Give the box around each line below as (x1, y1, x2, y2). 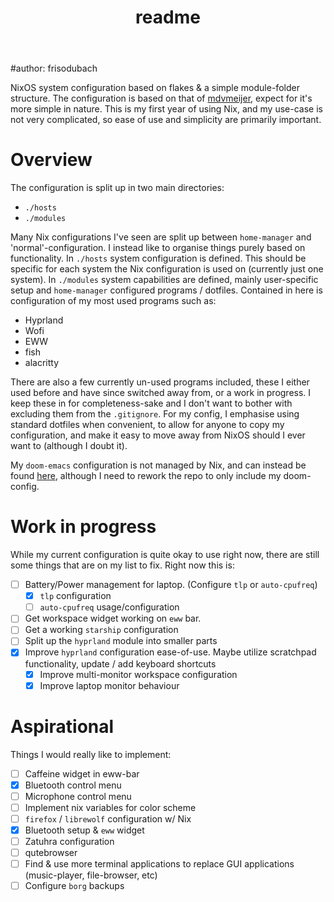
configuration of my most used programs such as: (10, 295, 217, 307)
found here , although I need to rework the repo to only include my (10, 470, 282, 482)
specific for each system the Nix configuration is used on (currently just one (10, 263, 324, 275)
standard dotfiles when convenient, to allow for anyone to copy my (10, 419, 285, 431)
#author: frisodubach (10, 62, 98, 75)
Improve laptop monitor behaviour (39, 679, 180, 691)
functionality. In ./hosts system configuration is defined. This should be (10, 252, 307, 265)
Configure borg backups (24, 880, 125, 892)
